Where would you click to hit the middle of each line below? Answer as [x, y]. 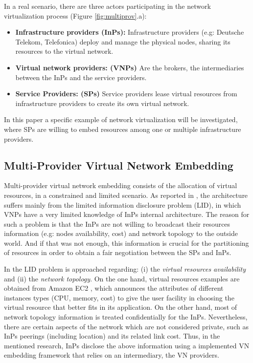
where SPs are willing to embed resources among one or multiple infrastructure [123, 129]
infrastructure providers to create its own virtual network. [102, 103]
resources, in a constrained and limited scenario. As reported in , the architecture [126, 195]
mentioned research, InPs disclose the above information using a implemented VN [127, 345]
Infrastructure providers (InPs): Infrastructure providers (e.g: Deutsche [130, 32]
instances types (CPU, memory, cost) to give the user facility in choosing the [119, 297]
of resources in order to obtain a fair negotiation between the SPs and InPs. [118, 252]
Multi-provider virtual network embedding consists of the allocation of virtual [121, 185]
